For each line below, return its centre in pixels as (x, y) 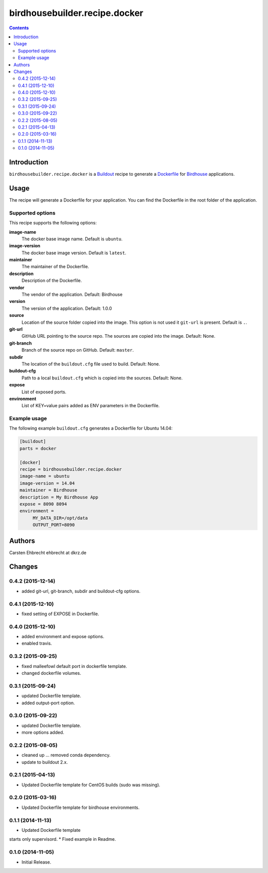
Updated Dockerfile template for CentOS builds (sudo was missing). (91, 785)
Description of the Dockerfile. (52, 281)
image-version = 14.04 (47, 483)
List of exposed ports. (44, 392)
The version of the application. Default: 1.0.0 (67, 308)
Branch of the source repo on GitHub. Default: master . (78, 350)
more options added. (43, 732)
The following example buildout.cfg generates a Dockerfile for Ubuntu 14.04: (91, 428)
